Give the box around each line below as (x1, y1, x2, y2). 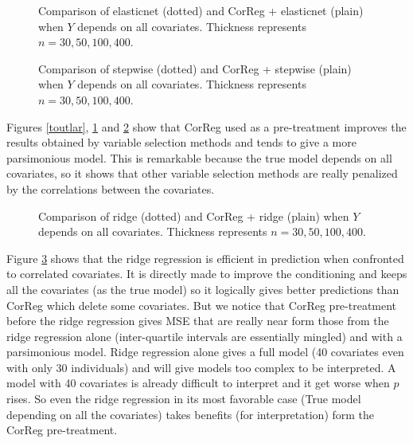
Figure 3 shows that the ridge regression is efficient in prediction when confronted (6, 249, 404, 266)
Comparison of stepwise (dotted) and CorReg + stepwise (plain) (38, 60, 352, 76)
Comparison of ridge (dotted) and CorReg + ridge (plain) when (38, 207, 349, 224)
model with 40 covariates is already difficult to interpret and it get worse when (6, 374, 390, 391)
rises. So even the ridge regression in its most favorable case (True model (6, 390, 361, 407)
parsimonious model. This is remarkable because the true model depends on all (6, 149, 392, 166)
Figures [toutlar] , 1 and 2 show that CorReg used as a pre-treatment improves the (6, 118, 407, 135)
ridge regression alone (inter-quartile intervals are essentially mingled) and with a (6, 327, 403, 344)
